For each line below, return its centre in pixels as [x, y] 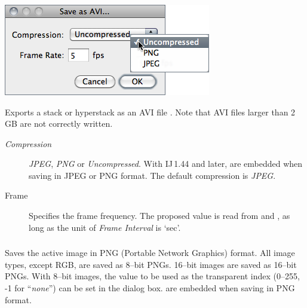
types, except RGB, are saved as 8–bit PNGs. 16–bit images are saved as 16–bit [151, 264]
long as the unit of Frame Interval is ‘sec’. [105, 227]
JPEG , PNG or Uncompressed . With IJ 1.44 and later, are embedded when [166, 164]
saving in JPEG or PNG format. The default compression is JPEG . [152, 175]
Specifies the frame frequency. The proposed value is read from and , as [159, 216]
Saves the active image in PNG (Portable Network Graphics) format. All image [150, 253]
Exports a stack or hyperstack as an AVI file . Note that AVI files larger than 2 [150, 112]
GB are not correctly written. [59, 123]
